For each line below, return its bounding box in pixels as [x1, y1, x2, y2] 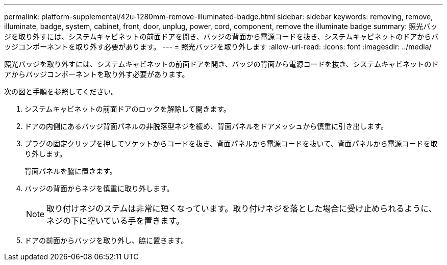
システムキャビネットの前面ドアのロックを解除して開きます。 [24, 104, 231, 113]
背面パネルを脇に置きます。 [24, 167, 117, 175]
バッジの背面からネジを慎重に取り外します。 [24, 184, 174, 193]
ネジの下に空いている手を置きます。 [46, 216, 184, 226]
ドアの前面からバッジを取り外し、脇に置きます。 [24, 236, 188, 245]
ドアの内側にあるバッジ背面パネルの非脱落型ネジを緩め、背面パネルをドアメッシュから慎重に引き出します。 [24, 122, 388, 130]
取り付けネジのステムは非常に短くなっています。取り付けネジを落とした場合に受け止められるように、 [46, 203, 437, 214]
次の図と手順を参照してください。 [4, 87, 118, 96]
